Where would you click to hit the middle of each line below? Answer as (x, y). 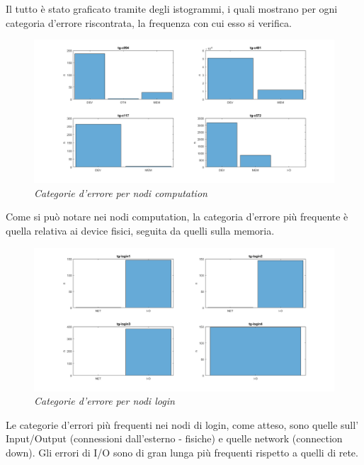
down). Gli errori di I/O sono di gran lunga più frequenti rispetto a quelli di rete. (182, 453)
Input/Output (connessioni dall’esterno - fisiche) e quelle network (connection (174, 438)
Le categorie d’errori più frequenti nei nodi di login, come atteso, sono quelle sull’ (182, 424)
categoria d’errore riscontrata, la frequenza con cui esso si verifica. (149, 22)
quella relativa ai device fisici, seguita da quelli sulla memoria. (140, 231)
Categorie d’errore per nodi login (104, 401)
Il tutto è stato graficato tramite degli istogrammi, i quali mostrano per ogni (172, 9)
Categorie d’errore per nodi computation (121, 192)
